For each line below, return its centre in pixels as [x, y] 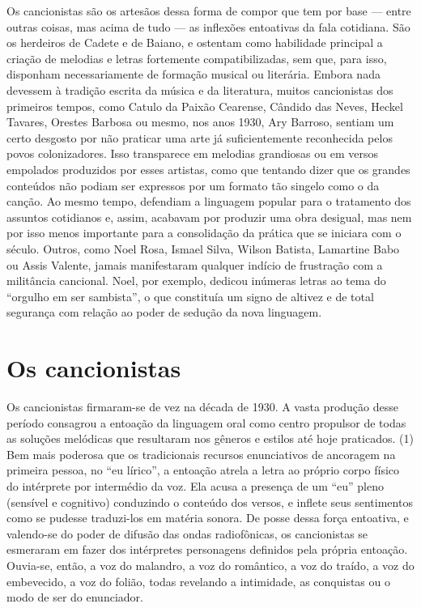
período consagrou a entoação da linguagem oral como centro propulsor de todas [206, 422]
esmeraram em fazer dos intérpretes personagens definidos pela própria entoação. [207, 549]
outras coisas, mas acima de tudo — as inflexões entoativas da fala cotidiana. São [208, 26]
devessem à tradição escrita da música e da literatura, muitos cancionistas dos [200, 89]
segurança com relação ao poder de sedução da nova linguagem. [164, 312]
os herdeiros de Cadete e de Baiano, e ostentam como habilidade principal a [195, 43]
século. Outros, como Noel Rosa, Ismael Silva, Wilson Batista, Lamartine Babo [203, 248]
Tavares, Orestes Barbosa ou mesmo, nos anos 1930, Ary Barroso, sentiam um [200, 122]
